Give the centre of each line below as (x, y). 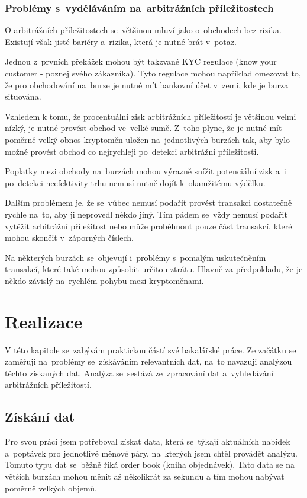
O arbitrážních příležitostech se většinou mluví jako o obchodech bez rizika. (143, 30)
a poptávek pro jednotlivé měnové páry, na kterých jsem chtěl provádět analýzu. (151, 453)
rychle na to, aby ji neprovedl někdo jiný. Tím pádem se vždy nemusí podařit (146, 214)
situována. (23, 96)
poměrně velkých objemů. (51, 488)
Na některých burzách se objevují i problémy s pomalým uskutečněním (135, 257)
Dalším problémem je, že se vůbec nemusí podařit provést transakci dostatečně (148, 202)
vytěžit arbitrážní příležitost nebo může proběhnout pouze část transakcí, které (148, 226)
